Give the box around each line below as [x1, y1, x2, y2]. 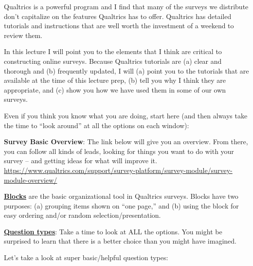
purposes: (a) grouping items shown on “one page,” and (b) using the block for [4, 200, 239, 210]
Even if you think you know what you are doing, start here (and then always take [4, 110, 248, 120]
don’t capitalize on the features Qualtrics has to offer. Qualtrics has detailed [4, 11, 232, 21]
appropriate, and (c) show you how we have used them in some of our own [4, 84, 226, 95]
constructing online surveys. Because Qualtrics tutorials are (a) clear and [4, 56, 222, 66]
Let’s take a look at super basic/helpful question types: [4, 252, 168, 263]
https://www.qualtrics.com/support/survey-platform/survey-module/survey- [4, 165, 233, 175]
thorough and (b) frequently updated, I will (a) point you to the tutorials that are [4, 65, 249, 76]
